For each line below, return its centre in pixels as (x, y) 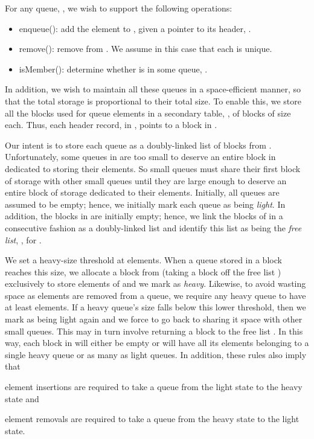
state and (22, 398)
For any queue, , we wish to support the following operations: (119, 8)
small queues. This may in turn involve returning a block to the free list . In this (154, 331)
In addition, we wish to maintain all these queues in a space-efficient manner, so (153, 89)
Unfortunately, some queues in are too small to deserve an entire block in (140, 157)
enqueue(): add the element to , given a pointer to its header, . (135, 28)
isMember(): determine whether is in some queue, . (113, 69)
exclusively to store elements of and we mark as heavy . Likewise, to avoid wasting (155, 284)
